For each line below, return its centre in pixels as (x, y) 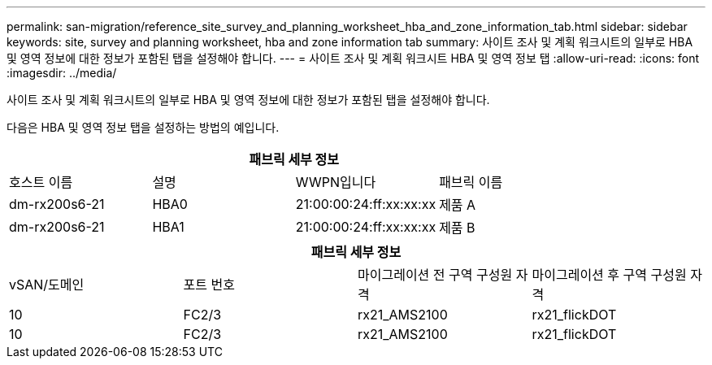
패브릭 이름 (471, 182)
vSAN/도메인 (47, 285)
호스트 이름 (41, 182)
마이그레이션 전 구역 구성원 (435, 275)
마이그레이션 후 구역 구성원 (609, 275)
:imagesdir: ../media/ (62, 73)
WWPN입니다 (336, 182)
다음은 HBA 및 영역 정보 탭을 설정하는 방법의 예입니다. (143, 127)
